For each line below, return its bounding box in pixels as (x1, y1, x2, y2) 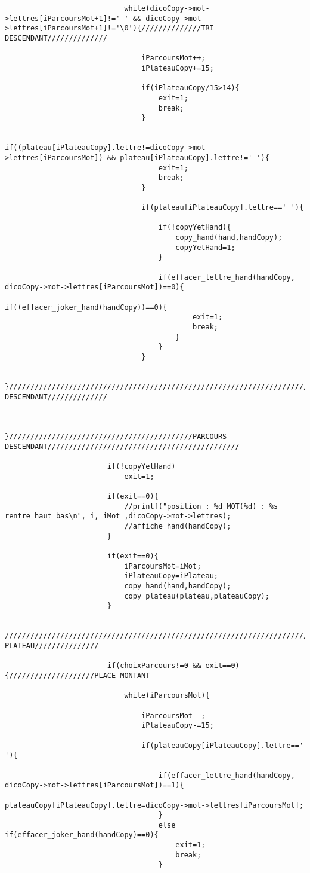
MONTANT (120, 671, 150, 680)
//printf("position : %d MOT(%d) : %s (124, 502, 278, 511)
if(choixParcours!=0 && (107, 661, 201, 670)
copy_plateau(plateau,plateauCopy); (124, 591, 269, 600)
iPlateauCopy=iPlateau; (124, 572, 218, 581)
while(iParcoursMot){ (124, 691, 210, 700)
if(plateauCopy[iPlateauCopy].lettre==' (141, 741, 304, 750)
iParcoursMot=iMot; (124, 561, 201, 570)
